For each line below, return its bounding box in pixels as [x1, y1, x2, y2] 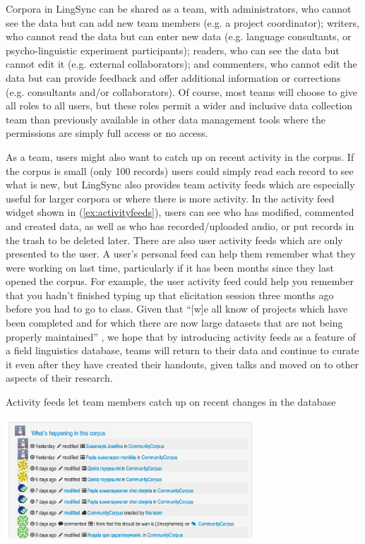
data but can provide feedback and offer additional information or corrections [6, 70, 341, 85]
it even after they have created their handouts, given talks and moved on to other [6, 356, 359, 371]
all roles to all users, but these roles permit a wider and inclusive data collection [6, 98, 353, 113]
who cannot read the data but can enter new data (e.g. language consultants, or [6, 29, 352, 44]
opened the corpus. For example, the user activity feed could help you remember [6, 274, 354, 289]
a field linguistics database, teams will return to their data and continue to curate [6, 343, 359, 358]
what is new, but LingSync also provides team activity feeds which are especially [6, 177, 355, 192]
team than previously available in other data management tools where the [6, 111, 325, 126]
